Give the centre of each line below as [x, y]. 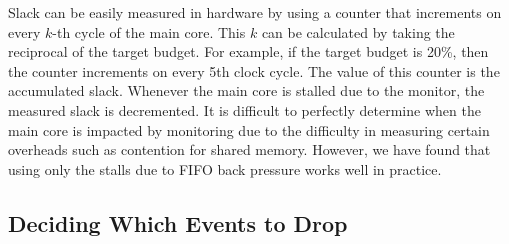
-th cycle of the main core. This [149, 31]
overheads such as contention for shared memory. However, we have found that [249, 149]
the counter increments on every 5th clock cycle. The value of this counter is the [254, 70]
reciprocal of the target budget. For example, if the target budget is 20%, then [248, 51]
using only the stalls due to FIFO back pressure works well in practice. [225, 168]
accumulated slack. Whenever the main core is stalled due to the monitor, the [246, 90]
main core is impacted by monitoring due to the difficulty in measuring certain [249, 129]
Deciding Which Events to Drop [178, 222]
